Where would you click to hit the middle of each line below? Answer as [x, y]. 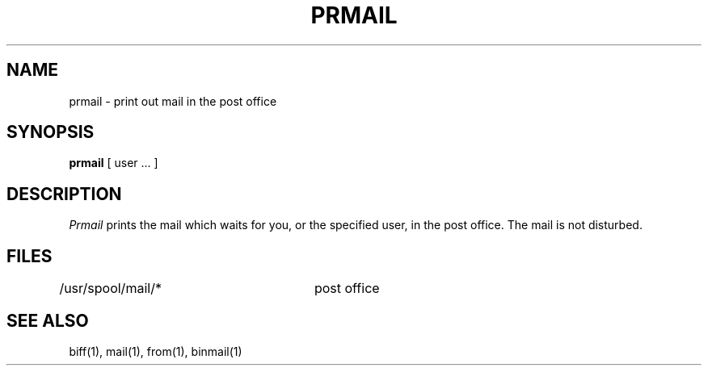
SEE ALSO [48, 320]
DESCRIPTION [64, 194]
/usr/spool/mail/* [110, 288]
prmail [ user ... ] [114, 163]
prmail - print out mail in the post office [173, 101]
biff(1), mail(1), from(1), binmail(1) [156, 351]
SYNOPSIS [51, 132]
